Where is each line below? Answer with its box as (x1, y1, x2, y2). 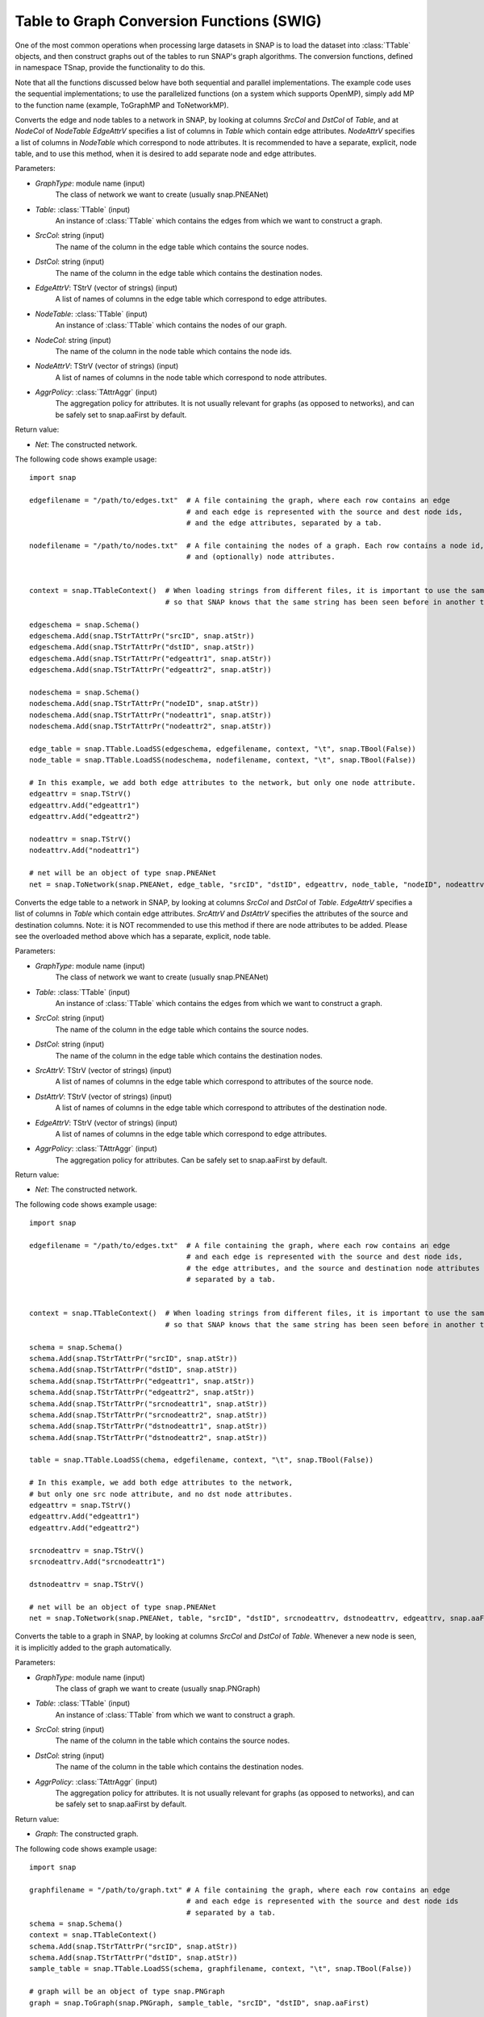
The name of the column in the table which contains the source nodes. (55, 1735, 290, 1746)
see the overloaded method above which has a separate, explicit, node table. (15, 932, 271, 942)
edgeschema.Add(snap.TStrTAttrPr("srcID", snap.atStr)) (29, 631, 255, 641)
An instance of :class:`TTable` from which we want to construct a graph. (55, 1710, 295, 1719)
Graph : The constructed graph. (35, 1829, 139, 1839)
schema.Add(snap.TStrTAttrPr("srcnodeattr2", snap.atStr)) (29, 1410, 268, 1419)
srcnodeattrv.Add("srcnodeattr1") (29, 1557, 165, 1566)
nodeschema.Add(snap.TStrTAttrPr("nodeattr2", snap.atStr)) (29, 722, 272, 731)
